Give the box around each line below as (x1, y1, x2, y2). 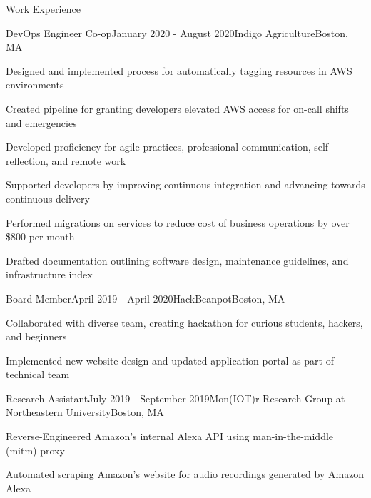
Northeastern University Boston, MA (6, 405, 164, 420)
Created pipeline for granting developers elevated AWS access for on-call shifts (6, 101, 349, 116)
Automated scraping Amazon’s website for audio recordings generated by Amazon (6, 467, 365, 482)
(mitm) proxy (6, 442, 65, 457)
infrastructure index (6, 267, 93, 282)
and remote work (51, 153, 126, 168)
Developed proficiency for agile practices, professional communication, (6, 139, 311, 154)
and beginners (6, 329, 67, 344)
